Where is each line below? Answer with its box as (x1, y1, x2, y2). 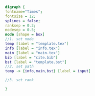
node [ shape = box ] (5, 32, 45, 37)
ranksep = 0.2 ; (5, 23, 36, 28)
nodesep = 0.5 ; (5, 28, 36, 32)
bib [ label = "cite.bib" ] (5, 55, 58, 60)
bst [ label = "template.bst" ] (5, 60, 67, 64)
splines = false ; (5, 18, 41, 23)
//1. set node (5, 37, 34, 42)
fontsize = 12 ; (5, 14, 36, 19)
